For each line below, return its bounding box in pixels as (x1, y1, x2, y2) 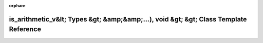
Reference (9, 25, 41, 33)
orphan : (9, 3, 26, 8)
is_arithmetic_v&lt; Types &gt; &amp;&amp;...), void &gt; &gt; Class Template (9, 15, 247, 23)
